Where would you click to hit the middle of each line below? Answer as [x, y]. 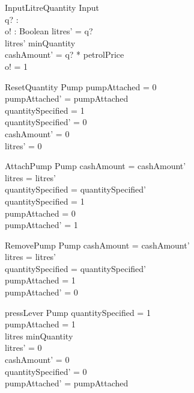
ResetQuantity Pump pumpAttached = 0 [81, 86]
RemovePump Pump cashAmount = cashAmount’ [97, 245]
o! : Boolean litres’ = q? [49, 31]
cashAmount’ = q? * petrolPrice [65, 54]
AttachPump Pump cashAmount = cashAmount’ [95, 166]
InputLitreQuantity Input [52, 7]
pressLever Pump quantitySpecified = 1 [78, 312]
